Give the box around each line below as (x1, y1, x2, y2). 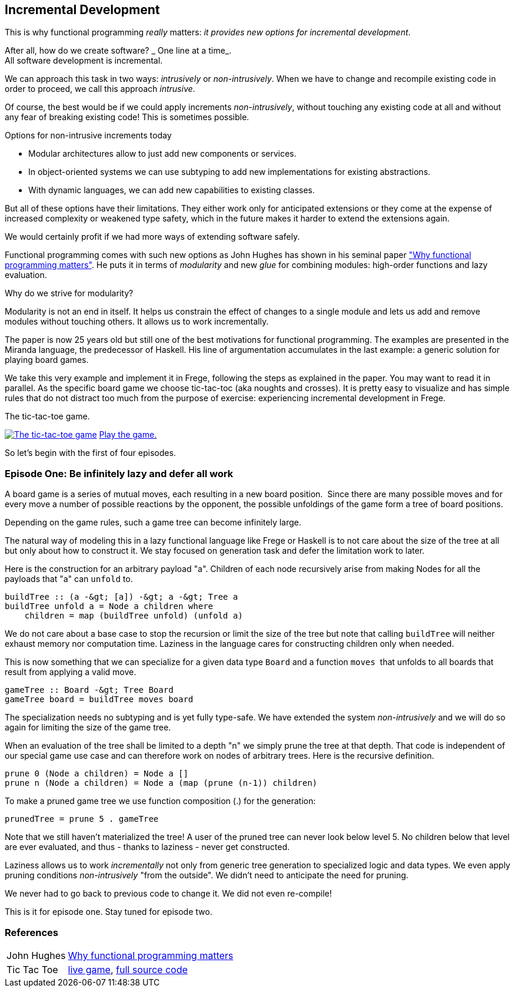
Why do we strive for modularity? (5, 288, 134, 299)
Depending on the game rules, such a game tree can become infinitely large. (5, 517, 301, 528)
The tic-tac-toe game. (5, 411, 90, 422)
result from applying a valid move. (5, 667, 137, 677)
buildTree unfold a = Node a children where (5, 601, 214, 611)
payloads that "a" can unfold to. (5, 574, 133, 584)
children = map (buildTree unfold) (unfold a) (24, 611, 243, 621)
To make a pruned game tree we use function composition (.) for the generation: (5, 796, 316, 806)
